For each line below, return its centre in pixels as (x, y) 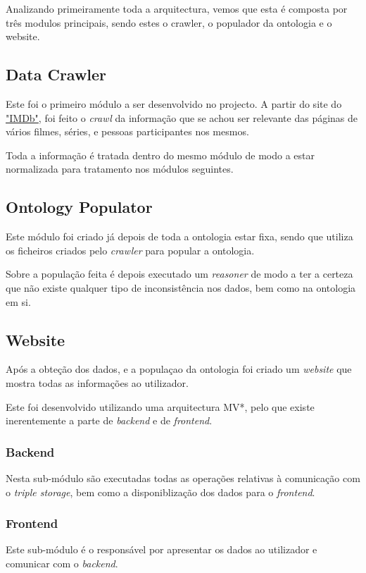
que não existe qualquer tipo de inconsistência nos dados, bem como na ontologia (181, 287)
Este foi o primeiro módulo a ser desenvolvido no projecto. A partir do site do (174, 103)
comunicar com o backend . (62, 563)
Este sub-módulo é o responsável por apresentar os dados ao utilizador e (162, 549)
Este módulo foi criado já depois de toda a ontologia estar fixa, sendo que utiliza (179, 236)
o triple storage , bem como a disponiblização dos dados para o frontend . (160, 492)
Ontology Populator (79, 207)
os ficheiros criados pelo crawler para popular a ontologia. (130, 250)
